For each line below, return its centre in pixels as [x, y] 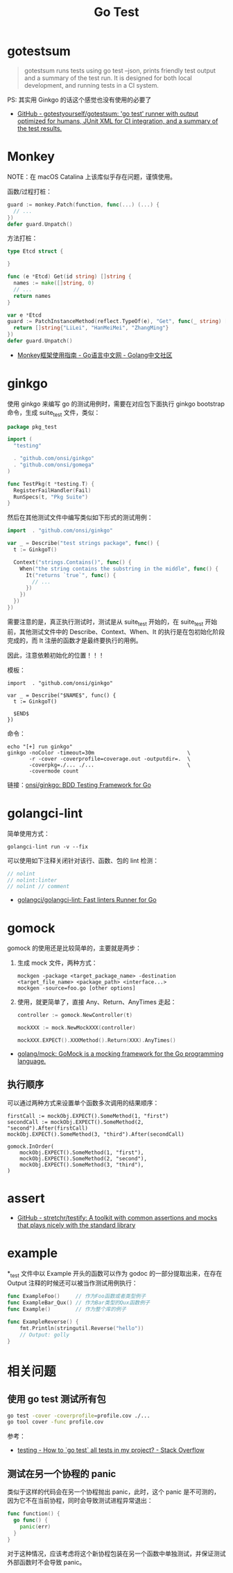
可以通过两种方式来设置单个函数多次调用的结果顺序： [83, 1102]
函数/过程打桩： [30, 191]
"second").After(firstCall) [48, 1128]
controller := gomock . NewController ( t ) [75, 1015]
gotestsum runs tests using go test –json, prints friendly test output [120, 70]
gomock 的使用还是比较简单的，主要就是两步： [75, 948]
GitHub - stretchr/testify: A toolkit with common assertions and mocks [117, 1217]
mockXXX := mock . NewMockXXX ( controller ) [76, 1028]
